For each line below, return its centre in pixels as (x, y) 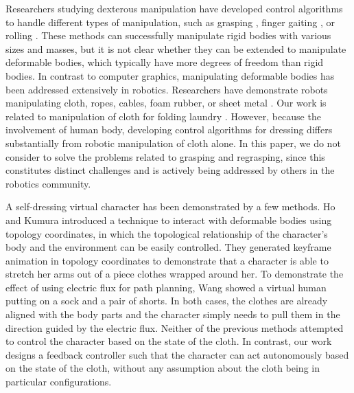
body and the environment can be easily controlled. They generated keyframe (168, 247)
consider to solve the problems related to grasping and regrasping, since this (165, 156)
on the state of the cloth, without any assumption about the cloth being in (163, 368)
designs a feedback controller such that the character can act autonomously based (177, 354)
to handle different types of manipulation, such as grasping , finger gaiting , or (170, 22)
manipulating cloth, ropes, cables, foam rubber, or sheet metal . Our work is (166, 103)
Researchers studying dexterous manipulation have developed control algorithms (174, 8)
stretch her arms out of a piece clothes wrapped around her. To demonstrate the (175, 274)
